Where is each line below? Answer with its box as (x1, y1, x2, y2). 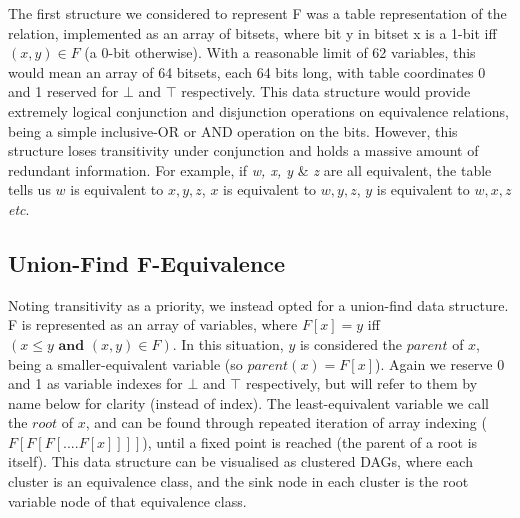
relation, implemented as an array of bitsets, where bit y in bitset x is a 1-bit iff (8, 22, 497, 43)
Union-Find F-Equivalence (8, 247, 286, 278)
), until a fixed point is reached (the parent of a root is (142, 431, 478, 452)
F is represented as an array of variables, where (8, 314, 298, 335)
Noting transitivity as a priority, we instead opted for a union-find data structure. (8, 294, 509, 315)
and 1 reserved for (8, 81, 119, 102)
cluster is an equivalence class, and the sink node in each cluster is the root (8, 471, 469, 492)
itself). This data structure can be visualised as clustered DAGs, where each (8, 451, 473, 472)
